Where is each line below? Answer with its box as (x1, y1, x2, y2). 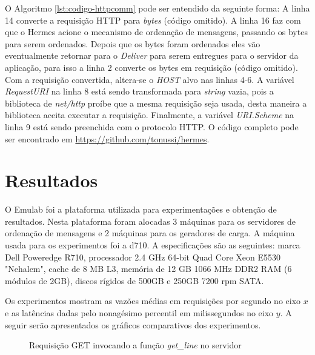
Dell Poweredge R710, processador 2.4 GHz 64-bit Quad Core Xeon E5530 (5, 250, 280, 263)
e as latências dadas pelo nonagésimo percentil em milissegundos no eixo (5, 307, 274, 319)
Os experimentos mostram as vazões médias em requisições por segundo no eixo (5, 294, 301, 307)
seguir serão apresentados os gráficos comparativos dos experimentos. (5, 318, 261, 331)
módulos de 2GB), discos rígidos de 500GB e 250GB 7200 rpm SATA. (5, 274, 264, 287)
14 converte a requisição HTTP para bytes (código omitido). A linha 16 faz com (5, 13, 301, 26)
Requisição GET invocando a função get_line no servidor (29, 339, 242, 351)
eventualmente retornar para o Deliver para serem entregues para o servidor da (5, 49, 299, 62)
